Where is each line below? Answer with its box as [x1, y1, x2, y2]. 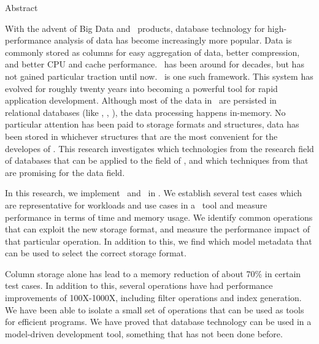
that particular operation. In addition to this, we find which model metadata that [5, 234, 312, 247]
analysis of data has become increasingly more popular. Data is [54, 34, 292, 47]
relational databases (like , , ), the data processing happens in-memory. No [5, 105, 286, 118]
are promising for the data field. [5, 166, 125, 178]
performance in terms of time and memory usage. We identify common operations [5, 210, 313, 223]
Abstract [5, 1, 38, 13]
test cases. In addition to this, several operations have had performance [5, 279, 273, 292]
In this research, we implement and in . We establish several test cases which [5, 186, 302, 199]
